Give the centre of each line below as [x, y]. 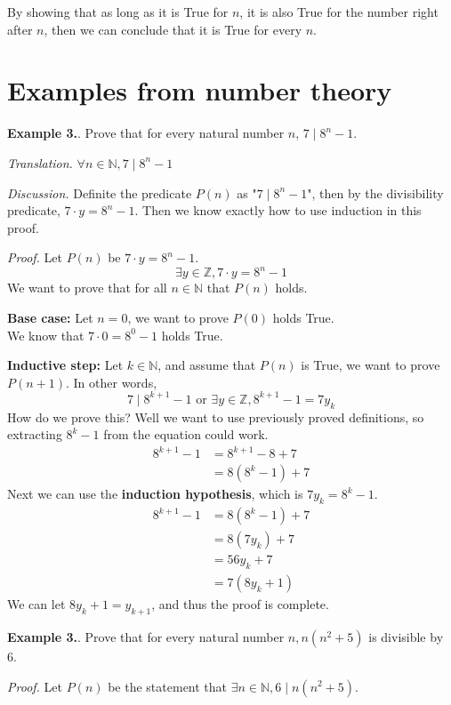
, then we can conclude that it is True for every [173, 29]
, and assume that [207, 365]
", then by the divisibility [375, 192]
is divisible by [406, 636]
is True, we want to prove [370, 365]
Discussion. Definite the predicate [100, 192]
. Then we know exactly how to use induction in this [278, 210]
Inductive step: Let [65, 365]
